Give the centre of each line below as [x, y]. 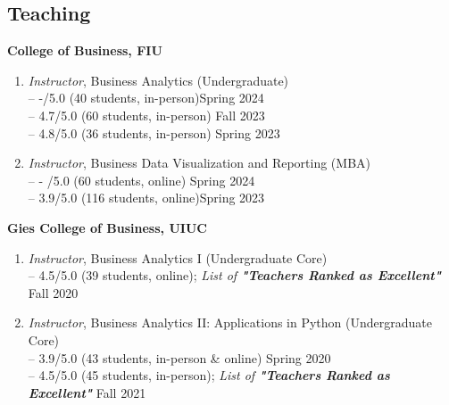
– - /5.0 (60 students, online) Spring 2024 [141, 180]
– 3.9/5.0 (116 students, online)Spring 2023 [146, 198]
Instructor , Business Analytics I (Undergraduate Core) [178, 257]
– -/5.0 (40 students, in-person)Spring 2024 [146, 98]
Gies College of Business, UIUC [107, 227]
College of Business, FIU [85, 50]
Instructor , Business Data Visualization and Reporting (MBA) [200, 163]
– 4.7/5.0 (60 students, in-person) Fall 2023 [146, 115]
